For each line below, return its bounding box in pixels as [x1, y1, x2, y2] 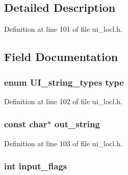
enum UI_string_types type [4, 75, 124, 88]
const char [4, 118, 47, 130]
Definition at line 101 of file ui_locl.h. [4, 24, 123, 34]
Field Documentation [4, 49, 118, 65]
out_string [54, 118, 100, 130]
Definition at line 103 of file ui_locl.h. [4, 138, 123, 148]
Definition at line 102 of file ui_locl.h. [4, 95, 123, 106]
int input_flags [4, 160, 67, 172]
